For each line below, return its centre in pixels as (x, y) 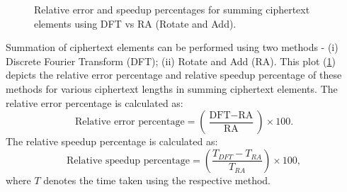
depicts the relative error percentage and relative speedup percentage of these (174, 75)
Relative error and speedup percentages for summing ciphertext (172, 9)
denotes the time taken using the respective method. (157, 180)
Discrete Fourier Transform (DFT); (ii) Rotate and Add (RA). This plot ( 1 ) (171, 61)
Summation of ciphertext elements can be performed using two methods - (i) (172, 47)
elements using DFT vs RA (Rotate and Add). (135, 23)
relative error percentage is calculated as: (95, 102)
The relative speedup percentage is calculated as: (112, 141)
